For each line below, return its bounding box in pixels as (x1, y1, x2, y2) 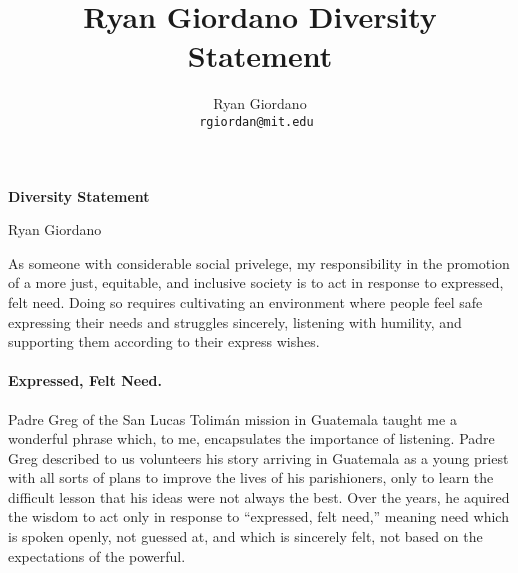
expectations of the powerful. (8, 545, 186, 566)
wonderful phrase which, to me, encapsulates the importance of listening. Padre (8, 428, 495, 449)
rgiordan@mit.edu (199, 114, 314, 129)
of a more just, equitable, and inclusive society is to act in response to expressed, (8, 272, 504, 293)
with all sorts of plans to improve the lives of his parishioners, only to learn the (8, 467, 494, 488)
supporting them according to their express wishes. (8, 331, 320, 352)
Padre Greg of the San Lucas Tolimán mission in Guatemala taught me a (8, 408, 457, 429)
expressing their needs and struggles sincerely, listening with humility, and (8, 311, 462, 332)
